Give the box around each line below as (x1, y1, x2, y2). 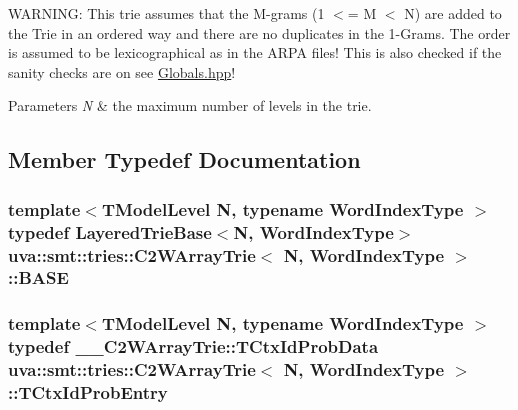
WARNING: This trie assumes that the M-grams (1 (8, 3, 325, 23)
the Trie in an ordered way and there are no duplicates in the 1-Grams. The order (8, 22, 511, 43)
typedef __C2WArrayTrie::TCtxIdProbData (8, 334, 379, 359)
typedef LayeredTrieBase (8, 219, 212, 244)
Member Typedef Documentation (8, 144, 361, 175)
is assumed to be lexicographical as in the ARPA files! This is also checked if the (8, 42, 502, 63)
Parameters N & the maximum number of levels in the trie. (8, 95, 372, 116)
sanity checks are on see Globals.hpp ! (8, 61, 236, 82)
